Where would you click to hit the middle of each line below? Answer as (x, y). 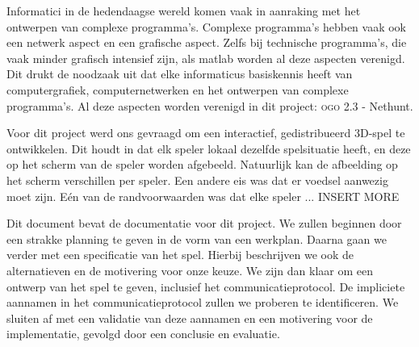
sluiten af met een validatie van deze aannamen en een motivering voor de (190, 318)
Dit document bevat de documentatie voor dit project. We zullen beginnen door (204, 223)
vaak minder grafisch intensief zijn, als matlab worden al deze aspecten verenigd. (206, 58)
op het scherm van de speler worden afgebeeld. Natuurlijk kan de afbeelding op (202, 164)
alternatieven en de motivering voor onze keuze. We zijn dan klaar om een (190, 270)
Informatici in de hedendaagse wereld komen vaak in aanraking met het (184, 10)
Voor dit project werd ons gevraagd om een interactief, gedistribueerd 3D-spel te (206, 133)
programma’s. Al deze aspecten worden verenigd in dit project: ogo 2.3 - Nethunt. (210, 105)
